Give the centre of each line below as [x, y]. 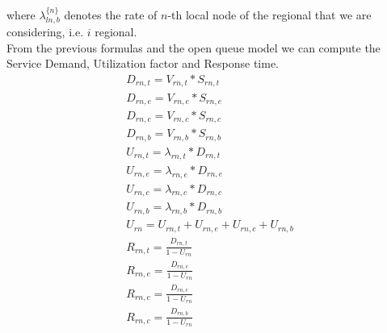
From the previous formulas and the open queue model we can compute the [193, 47]
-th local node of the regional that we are [269, 14]
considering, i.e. [45, 32]
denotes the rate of [111, 14]
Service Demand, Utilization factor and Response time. [143, 63]
